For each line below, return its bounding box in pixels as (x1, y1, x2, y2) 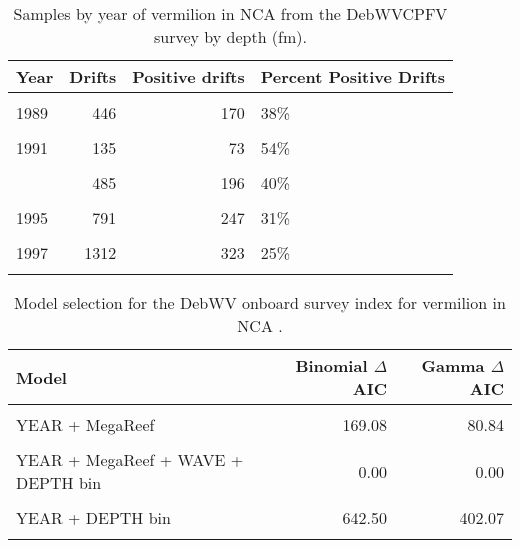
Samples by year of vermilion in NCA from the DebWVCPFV (13, 2, 448, 25)
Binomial (295, 354, 368, 377)
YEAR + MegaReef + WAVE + (16, 448, 244, 471)
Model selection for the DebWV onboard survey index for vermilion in (14, 291, 506, 314)
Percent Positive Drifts (260, 65, 445, 88)
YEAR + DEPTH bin (16, 506, 171, 529)
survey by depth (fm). (153, 25, 307, 48)
